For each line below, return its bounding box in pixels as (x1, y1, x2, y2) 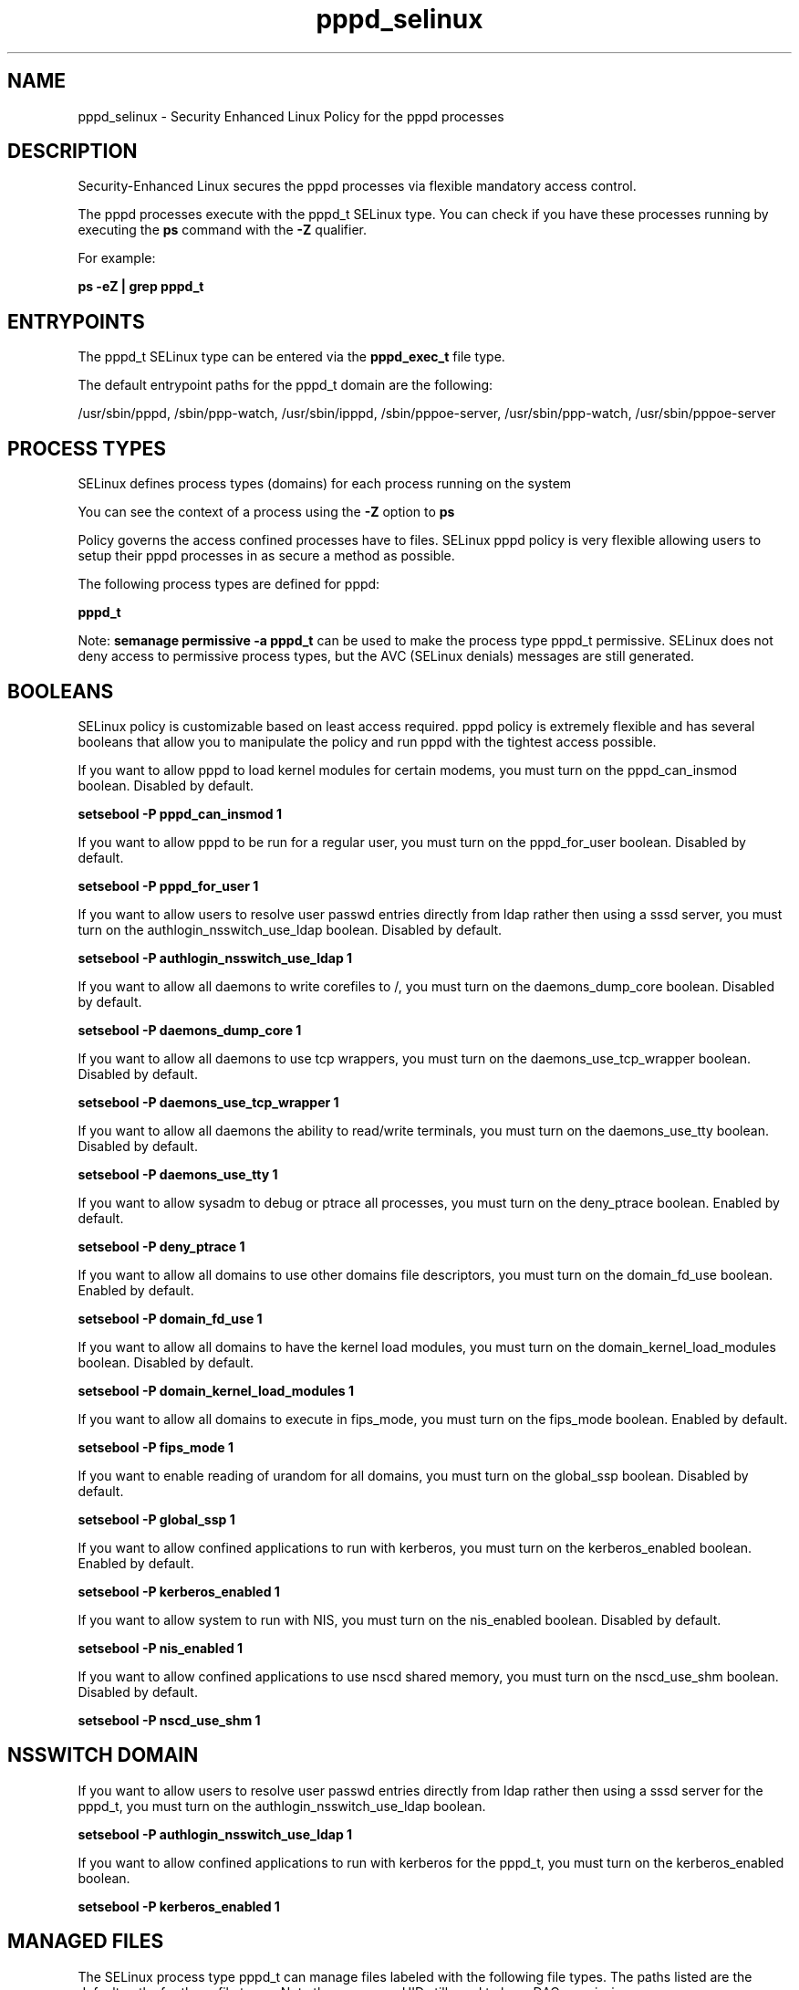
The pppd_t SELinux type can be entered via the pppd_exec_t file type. (78, 349, 505, 365)
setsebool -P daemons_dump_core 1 (78, 1021, 302, 1038)
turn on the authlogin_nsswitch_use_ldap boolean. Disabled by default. (78, 921, 503, 937)
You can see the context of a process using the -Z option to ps (78, 504, 455, 520)
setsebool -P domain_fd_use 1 (78, 1310, 263, 1326)
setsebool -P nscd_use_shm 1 (78, 1712, 261, 1728)
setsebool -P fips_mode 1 (78, 1439, 233, 1455)
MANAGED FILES (7, 1930, 164, 1953)
